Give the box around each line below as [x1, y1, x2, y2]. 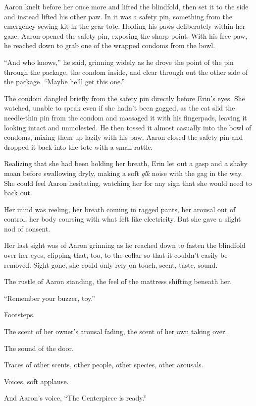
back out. [4, 187, 32, 198]
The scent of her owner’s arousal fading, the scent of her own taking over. [4, 326, 227, 337]
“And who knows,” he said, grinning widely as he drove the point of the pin [4, 57, 234, 67]
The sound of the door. [4, 343, 74, 353]
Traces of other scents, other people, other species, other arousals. [4, 359, 204, 370]
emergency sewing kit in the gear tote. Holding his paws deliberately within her [4, 21, 246, 31]
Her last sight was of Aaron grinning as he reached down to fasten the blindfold [4, 240, 246, 250]
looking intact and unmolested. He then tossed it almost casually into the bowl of [4, 122, 252, 132]
